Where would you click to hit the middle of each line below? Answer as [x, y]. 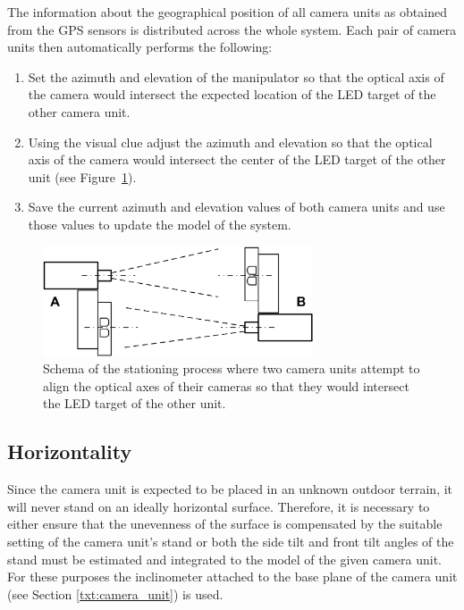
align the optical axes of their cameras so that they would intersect [226, 385]
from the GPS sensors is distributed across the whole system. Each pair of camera [232, 29]
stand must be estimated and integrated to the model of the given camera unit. [225, 559]
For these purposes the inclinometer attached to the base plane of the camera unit [232, 577]
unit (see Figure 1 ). [82, 176]
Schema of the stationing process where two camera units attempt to [232, 368]
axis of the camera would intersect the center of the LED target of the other [237, 159]
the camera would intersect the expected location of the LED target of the [232, 94]
